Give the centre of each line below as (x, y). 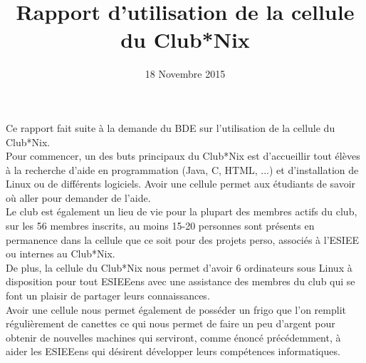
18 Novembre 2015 (185, 74)
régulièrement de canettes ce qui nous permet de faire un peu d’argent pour (171, 323)
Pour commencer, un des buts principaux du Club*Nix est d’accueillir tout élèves (183, 156)
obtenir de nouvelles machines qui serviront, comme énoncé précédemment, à (173, 337)
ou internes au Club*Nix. (61, 254)
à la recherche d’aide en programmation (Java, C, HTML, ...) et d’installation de (182, 169)
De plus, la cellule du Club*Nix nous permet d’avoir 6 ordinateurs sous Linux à (179, 267)
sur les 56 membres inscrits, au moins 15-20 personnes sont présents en (160, 226)
